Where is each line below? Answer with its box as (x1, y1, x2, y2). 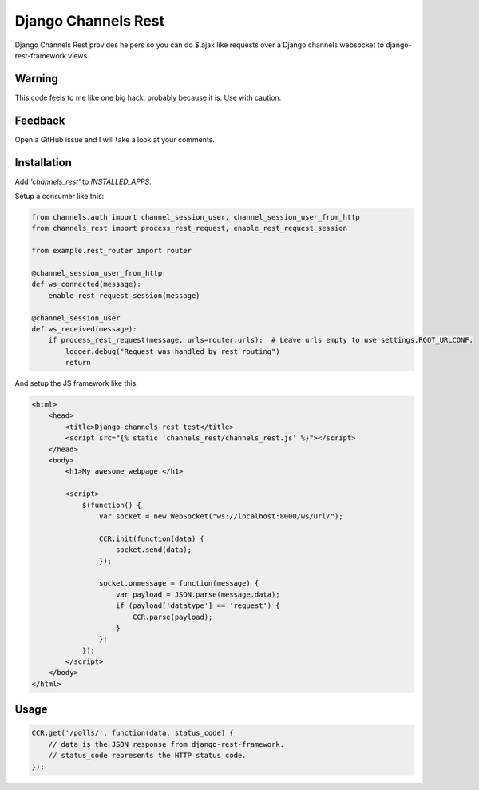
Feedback (14, 113, 65, 127)
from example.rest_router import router (31, 246, 192, 256)
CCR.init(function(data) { (98, 534, 205, 543)
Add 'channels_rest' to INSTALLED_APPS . (14, 177, 152, 186)
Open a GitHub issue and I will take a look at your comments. (14, 134, 216, 144)
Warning (14, 72, 59, 85)
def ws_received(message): (31, 324, 137, 333)
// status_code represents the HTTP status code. (48, 751, 247, 760)
